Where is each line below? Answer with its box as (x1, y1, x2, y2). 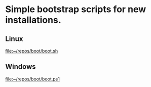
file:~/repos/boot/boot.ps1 (5, 76, 60, 82)
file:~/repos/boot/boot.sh (5, 48, 58, 54)
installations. (5, 14, 62, 26)
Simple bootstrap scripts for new (5, 4, 146, 15)
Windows (5, 62, 36, 71)
